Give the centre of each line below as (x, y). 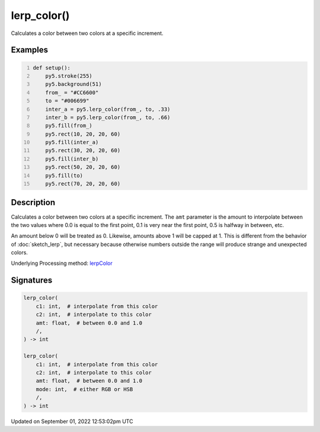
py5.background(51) (73, 84)
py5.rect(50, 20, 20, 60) (83, 167)
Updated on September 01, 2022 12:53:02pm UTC (72, 421)
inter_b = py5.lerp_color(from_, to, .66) (108, 117)
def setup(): (52, 68)
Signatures (32, 281)
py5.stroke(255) (69, 76)
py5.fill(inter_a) (72, 143)
